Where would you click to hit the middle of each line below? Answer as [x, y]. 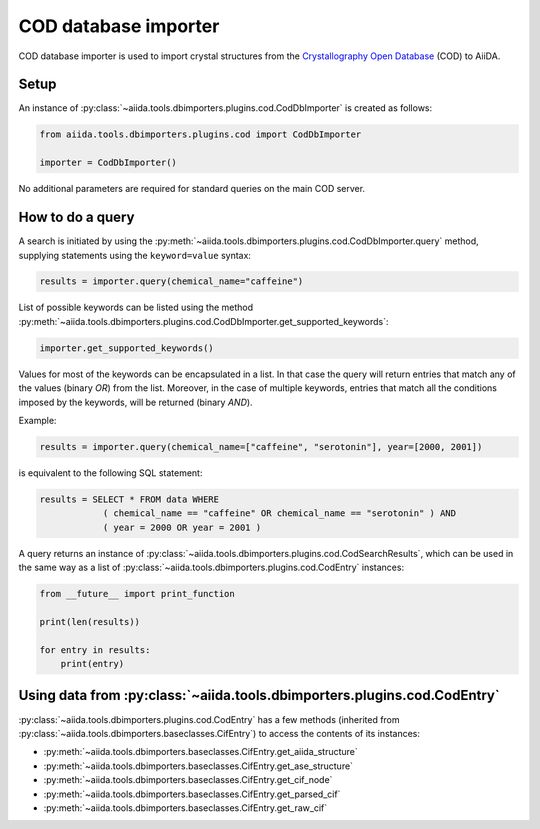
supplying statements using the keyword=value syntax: [135, 255]
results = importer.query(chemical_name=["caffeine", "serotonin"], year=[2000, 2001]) [261, 446]
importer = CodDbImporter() [108, 163]
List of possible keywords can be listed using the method [136, 307]
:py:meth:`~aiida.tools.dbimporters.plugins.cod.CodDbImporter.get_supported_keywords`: [203, 321]
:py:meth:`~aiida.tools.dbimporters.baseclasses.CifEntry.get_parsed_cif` [192, 794]
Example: [37, 420]
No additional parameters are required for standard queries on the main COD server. [191, 189]
